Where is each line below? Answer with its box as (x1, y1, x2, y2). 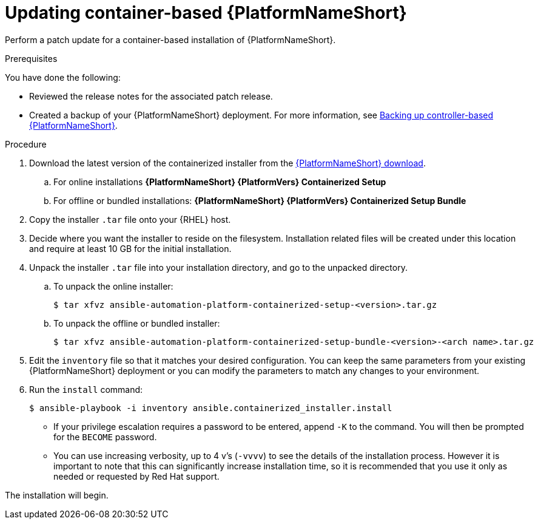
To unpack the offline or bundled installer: (53, 318, 220, 328)
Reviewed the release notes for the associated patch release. (29, 90, 273, 101)
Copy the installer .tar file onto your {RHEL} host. (29, 214, 231, 225)
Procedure (5, 138, 47, 149)
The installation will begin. (5, 489, 109, 500)
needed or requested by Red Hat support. (53, 471, 220, 481)
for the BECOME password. (53, 431, 157, 442)
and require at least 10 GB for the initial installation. (29, 243, 232, 254)
